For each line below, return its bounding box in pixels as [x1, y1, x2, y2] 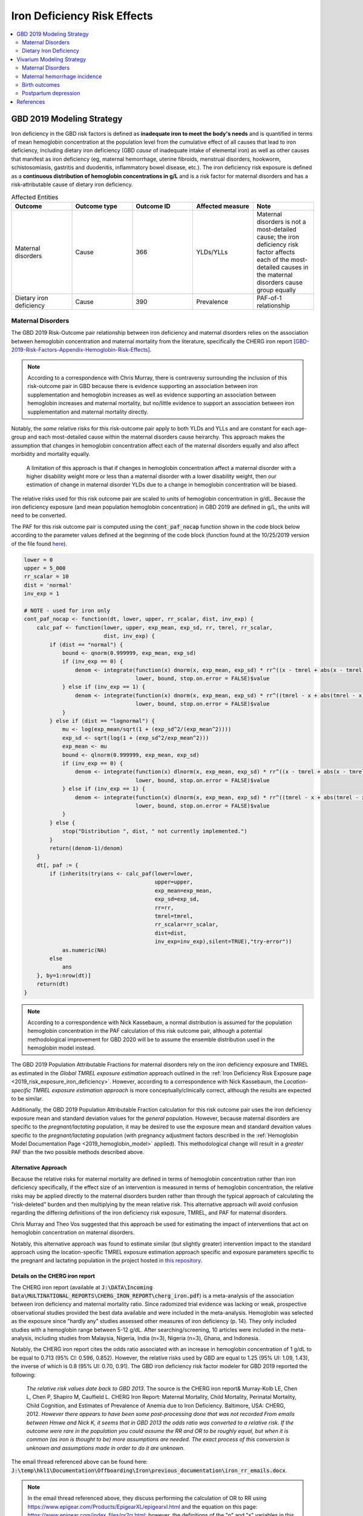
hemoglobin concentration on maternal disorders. [11, 1229, 135, 1236]
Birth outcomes [22, 81, 60, 88]
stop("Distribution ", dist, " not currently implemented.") [62, 828, 247, 835]
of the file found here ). [11, 540, 68, 547]
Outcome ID [136, 202, 171, 210]
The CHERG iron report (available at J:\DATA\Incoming [11, 1283, 153, 1291]
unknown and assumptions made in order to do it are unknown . [26, 1444, 185, 1452]
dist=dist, [154, 930, 187, 936]
